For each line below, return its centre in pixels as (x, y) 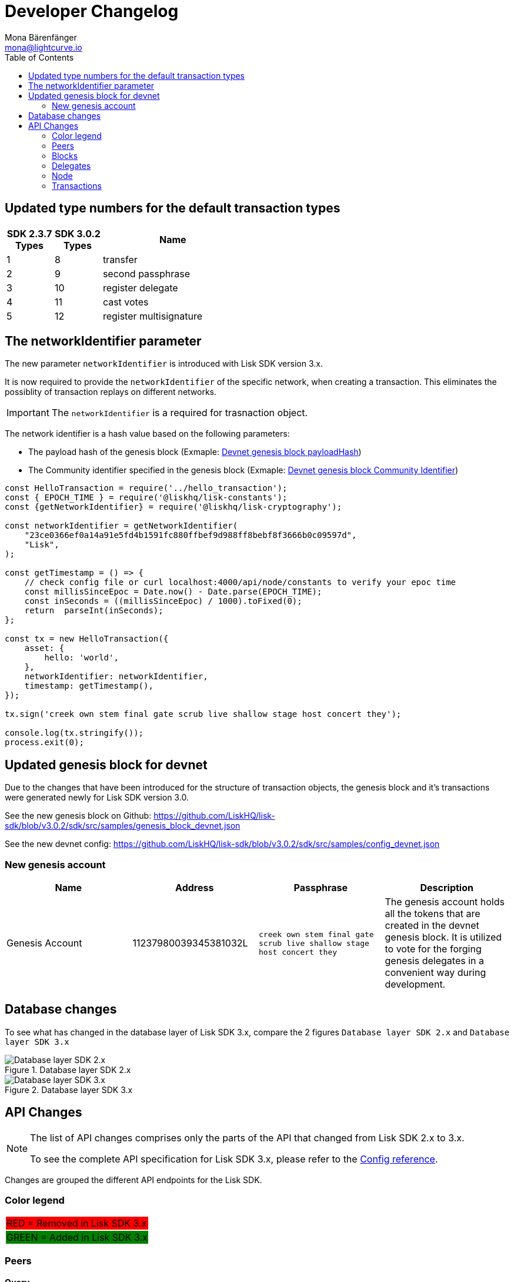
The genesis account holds (445, 902)
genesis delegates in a (434, 961)
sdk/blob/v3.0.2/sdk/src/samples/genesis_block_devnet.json (123, 826)
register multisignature (153, 316)
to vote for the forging (433, 949)
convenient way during (435, 973)
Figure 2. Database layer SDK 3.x (69, 1090)
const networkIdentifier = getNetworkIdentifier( (121, 526)
